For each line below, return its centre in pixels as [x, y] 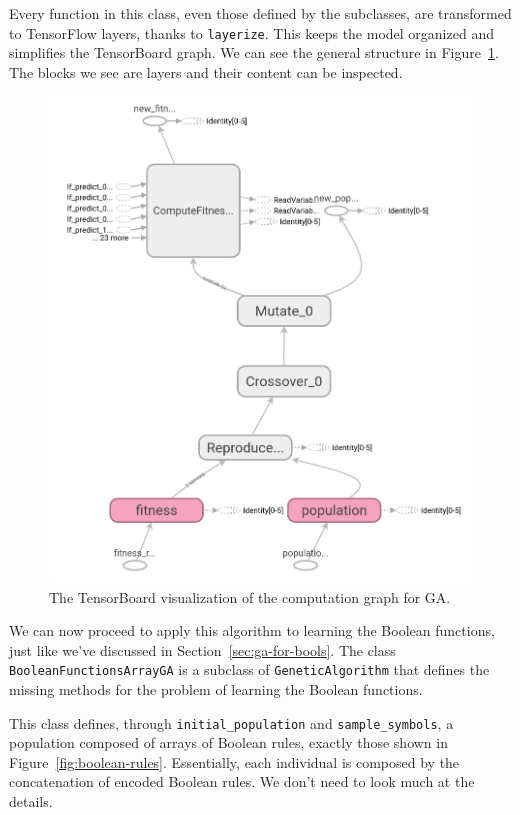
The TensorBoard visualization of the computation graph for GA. [250, 596]
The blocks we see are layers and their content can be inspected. [206, 71]
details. [31, 801]
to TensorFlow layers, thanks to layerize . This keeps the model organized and [251, 32]
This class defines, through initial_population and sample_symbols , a [231, 722]
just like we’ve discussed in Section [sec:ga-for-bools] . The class [202, 649]
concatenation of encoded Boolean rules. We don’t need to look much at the [242, 781]
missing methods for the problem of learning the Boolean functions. [216, 688]
